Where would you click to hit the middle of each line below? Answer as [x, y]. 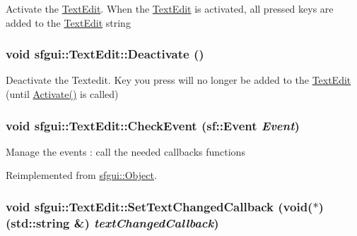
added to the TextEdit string [68, 22]
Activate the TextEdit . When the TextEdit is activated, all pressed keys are [170, 8]
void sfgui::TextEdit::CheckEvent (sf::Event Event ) [153, 125]
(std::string [38, 222]
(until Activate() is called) [62, 94]
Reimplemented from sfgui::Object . [81, 175]
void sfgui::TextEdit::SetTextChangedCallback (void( [159, 206]
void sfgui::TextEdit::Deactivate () [105, 54]
